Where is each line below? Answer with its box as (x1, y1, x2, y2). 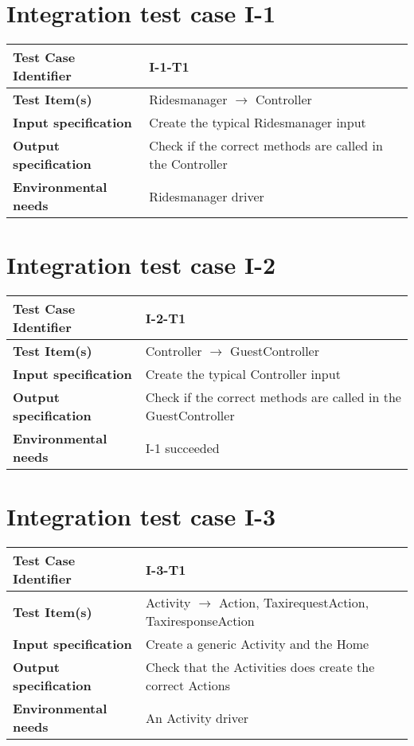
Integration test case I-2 (6, 248, 276, 281)
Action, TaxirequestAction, (219, 593, 369, 612)
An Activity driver (146, 708, 249, 727)
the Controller (149, 154, 228, 174)
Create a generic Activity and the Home (146, 635, 369, 654)
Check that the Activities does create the (146, 658, 375, 677)
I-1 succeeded (145, 438, 220, 457)
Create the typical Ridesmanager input (149, 113, 366, 132)
